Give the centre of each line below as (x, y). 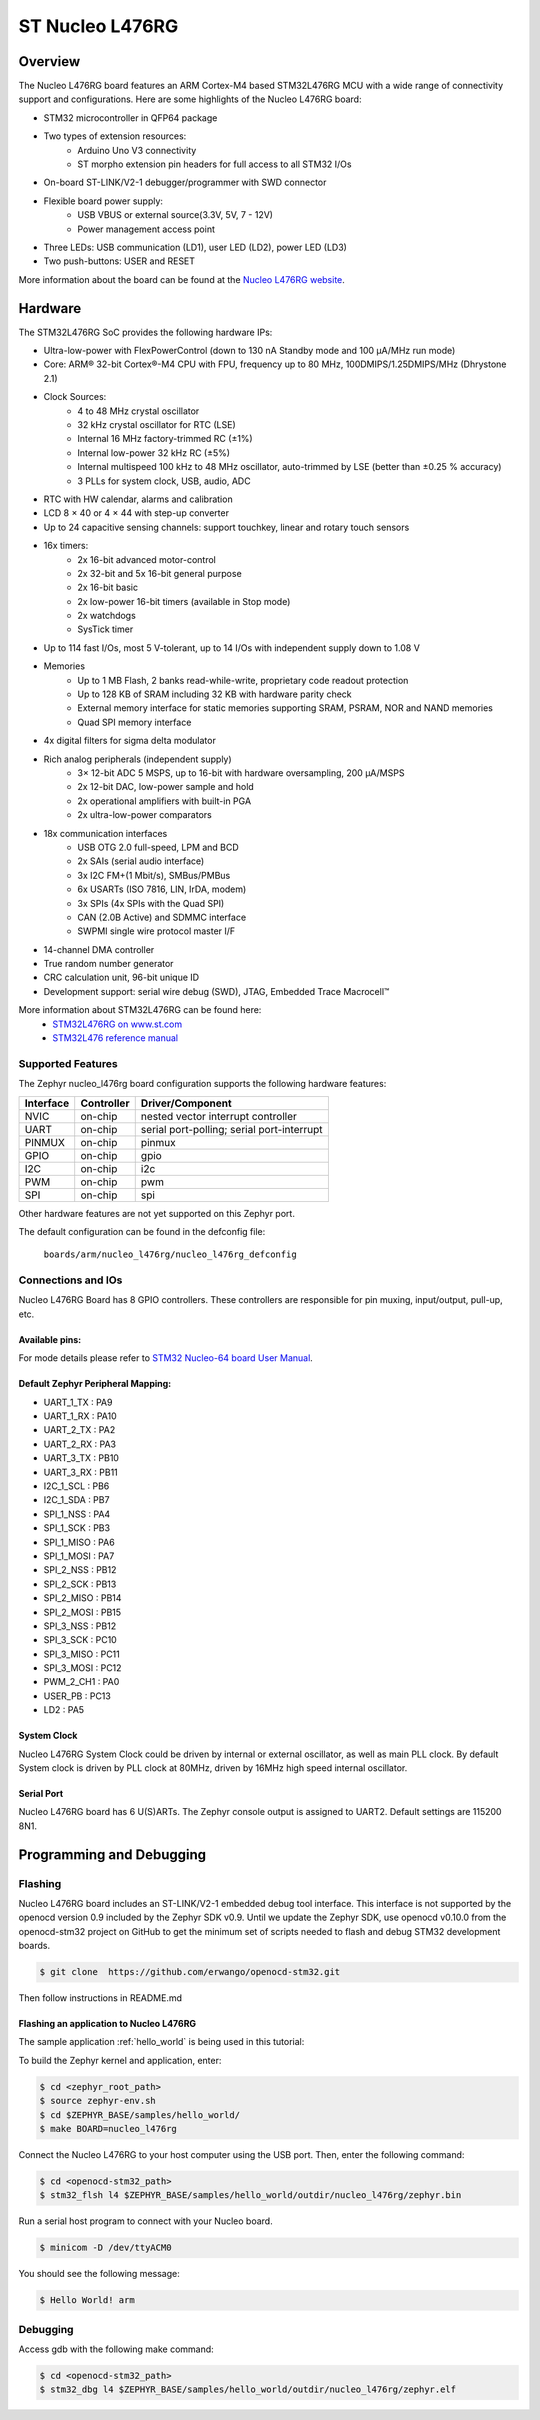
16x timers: (66, 546)
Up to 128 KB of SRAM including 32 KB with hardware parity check (214, 694)
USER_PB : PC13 (77, 1696)
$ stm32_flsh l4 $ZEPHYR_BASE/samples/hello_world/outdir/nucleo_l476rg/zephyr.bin (250, 2195)
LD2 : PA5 (64, 1710)
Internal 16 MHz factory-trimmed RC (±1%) (165, 439)
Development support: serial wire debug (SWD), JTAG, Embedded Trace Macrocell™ (216, 991)
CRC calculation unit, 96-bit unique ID (121, 977)
